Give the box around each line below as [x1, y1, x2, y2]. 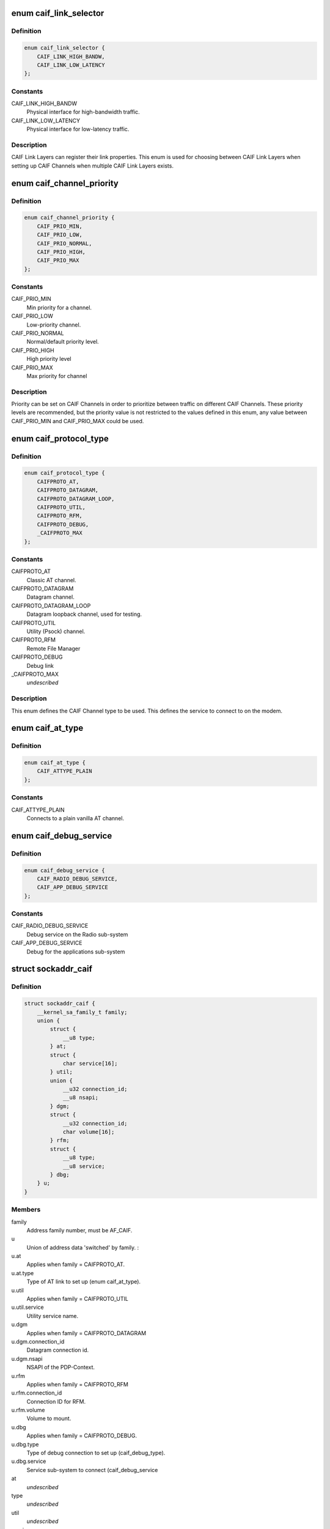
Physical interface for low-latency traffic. [26, 125, 130, 133]
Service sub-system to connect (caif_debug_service [26, 1466, 158, 1473]
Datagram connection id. [26, 1346, 89, 1354]
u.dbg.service [11, 1457, 46, 1465]
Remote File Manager [26, 645, 81, 652]
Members [11, 1205, 41, 1214]
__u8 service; [62, 1163, 105, 1169]
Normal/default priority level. [26, 338, 99, 346]
